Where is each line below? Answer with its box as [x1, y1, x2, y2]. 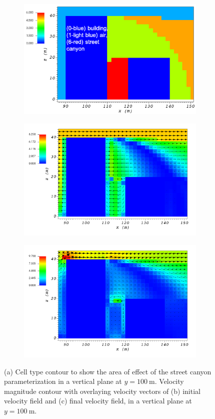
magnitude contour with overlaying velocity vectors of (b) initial [4, 385, 200, 396]
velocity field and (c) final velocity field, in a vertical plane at [4, 395, 192, 406]
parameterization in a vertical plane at [4, 376, 122, 386]
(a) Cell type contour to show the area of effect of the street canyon [4, 366, 211, 376]
